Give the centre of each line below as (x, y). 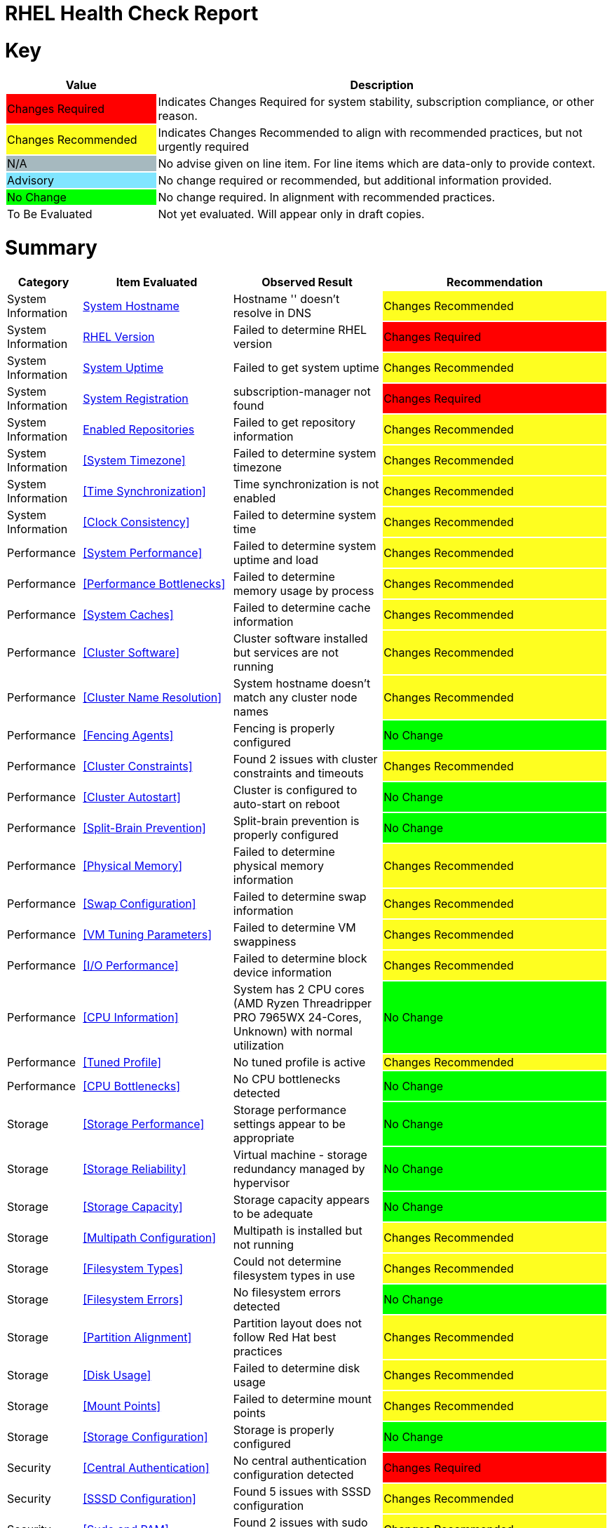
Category (43, 282)
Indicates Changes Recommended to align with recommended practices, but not (370, 132)
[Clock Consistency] (136, 522)
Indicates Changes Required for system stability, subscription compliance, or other (376, 101)
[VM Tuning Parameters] (148, 934)
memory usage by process (304, 591)
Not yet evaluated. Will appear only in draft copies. (291, 214)
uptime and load (276, 560)
